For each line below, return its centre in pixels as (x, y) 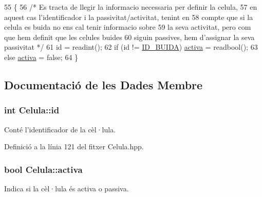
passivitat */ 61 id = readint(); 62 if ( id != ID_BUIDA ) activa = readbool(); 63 (131, 47)
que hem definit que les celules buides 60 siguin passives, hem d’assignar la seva (129, 37)
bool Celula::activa (43, 169)
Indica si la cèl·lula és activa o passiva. (67, 188)
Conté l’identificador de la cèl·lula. (60, 129)
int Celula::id (32, 110)
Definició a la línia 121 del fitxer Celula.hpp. (74, 146)
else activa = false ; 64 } (41, 57)
